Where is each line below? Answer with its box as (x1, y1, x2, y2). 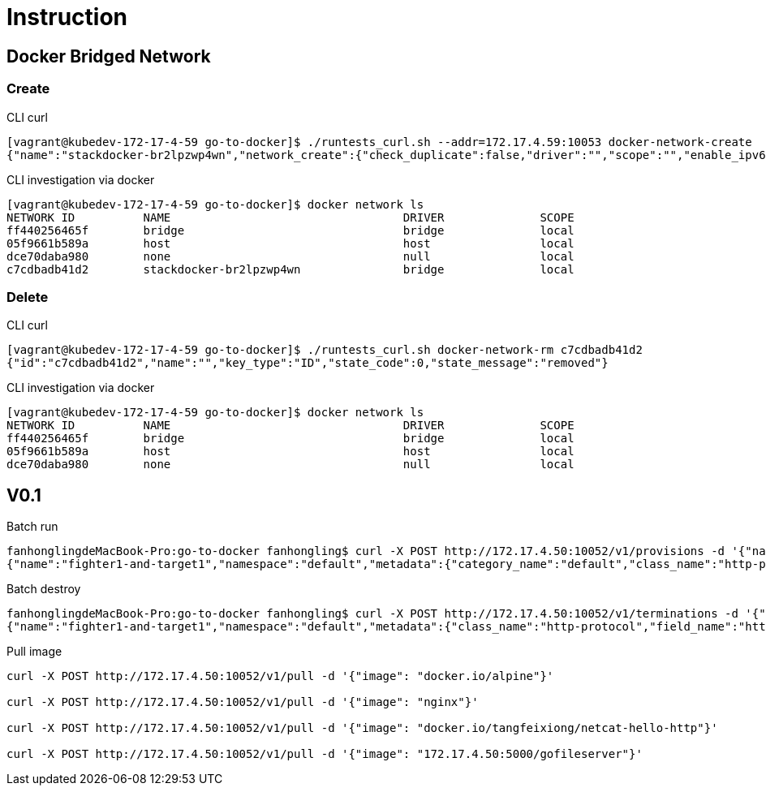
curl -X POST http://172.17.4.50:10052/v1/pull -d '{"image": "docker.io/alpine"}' (6, 669, 554, 683)
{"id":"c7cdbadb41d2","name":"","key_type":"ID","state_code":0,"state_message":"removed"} (6, 356, 609, 370)
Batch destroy (6, 582, 81, 596)
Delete (6, 288, 49, 305)
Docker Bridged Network (6, 45, 211, 67)
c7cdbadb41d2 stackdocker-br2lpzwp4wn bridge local (6, 262, 574, 276)
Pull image (6, 644, 62, 659)
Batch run (6, 519, 58, 534)
